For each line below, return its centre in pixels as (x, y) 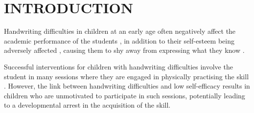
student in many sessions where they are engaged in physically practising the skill (127, 76)
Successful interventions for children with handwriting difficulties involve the (118, 66)
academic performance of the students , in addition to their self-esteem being (119, 40)
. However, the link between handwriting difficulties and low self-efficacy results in (127, 86)
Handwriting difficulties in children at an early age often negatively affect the (120, 31)
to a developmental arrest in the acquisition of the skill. (87, 105)
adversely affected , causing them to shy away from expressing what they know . (124, 50)
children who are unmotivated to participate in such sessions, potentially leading (125, 95)
